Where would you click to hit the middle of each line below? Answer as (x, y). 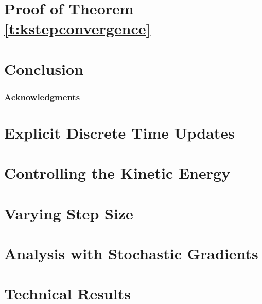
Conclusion (44, 69)
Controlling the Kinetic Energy (117, 173)
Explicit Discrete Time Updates (119, 132)
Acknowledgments (42, 96)
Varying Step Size (69, 213)
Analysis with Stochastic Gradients (131, 253)
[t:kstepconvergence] (77, 28)
